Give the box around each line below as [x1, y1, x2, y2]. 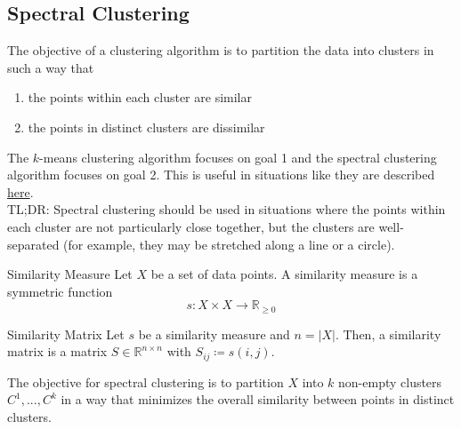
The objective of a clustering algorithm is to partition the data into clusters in [7, 41, 434, 60]
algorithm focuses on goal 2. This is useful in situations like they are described [7, 165, 435, 184]
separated [7, 234, 60, 253]
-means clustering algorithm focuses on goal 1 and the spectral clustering [39, 147, 437, 166]
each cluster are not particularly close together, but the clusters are [7, 217, 375, 235]
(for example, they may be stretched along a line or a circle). [63, 234, 395, 253]
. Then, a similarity [335, 324, 441, 343]
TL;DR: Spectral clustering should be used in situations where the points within [7, 200, 446, 218]
